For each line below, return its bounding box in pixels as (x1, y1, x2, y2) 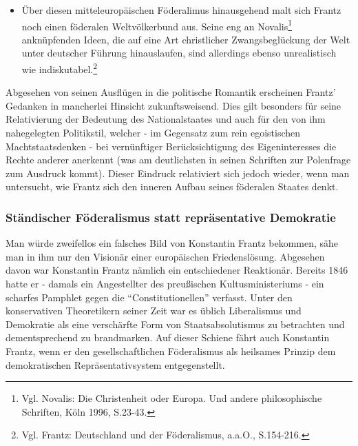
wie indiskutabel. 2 (21, 60, 98, 76)
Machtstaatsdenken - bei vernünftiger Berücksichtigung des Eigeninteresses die (6, 139, 337, 153)
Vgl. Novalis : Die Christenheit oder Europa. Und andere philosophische (21, 391, 322, 405)
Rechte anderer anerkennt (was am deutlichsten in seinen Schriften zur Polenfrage (6, 152, 351, 167)
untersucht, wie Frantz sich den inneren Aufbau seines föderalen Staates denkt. (6, 179, 339, 194)
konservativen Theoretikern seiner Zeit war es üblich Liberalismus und (6, 303, 302, 318)
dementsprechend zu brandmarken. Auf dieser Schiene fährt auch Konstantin (6, 330, 330, 345)
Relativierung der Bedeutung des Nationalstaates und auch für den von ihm (6, 112, 326, 126)
